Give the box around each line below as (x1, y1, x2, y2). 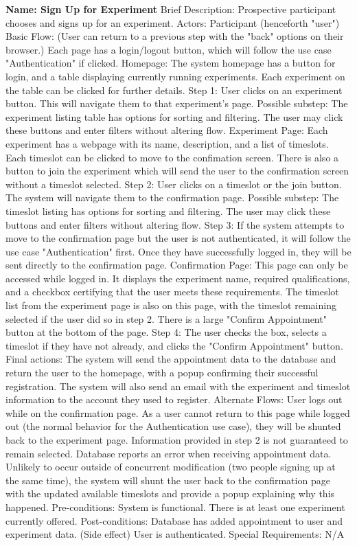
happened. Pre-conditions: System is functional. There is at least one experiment (5, 499, 345, 514)
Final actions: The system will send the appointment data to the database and (5, 352, 336, 366)
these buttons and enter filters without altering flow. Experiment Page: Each (5, 123, 328, 137)
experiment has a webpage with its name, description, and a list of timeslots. (5, 136, 329, 150)
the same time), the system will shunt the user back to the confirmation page (5, 473, 330, 487)
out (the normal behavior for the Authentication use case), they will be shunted (5, 419, 341, 433)
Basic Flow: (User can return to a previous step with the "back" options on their (5, 29, 344, 43)
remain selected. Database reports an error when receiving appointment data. (5, 446, 332, 460)
